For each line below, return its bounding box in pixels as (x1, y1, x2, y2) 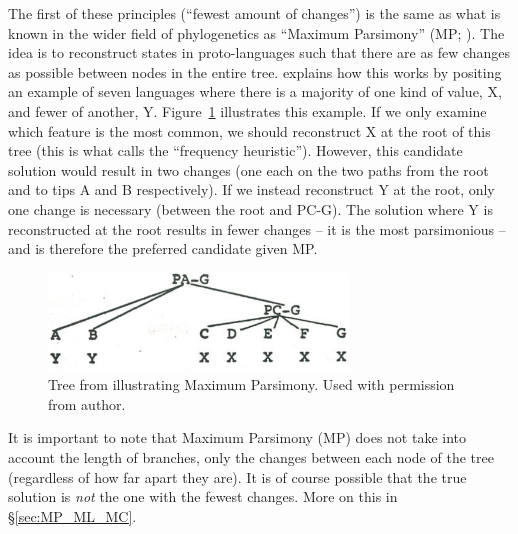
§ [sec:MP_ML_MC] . (8, 505, 137, 526)
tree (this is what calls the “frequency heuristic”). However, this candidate (8, 140, 463, 161)
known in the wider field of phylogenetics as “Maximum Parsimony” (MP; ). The (8, 22, 505, 43)
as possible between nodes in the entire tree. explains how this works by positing (8, 61, 502, 82)
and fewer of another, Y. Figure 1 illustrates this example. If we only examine (8, 100, 487, 121)
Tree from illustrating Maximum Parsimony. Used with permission (48, 374, 455, 395)
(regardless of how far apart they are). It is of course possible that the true (8, 466, 467, 487)
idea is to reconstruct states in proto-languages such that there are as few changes (8, 42, 511, 63)
